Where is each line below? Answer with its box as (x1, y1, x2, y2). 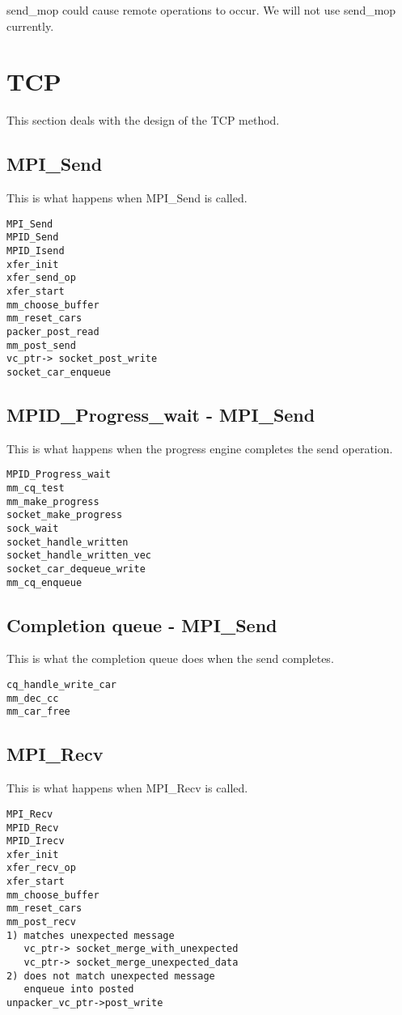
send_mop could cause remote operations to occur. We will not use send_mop (6, 2, 396, 18)
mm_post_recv (6, 916, 76, 928)
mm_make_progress (6, 495, 99, 507)
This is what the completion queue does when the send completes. (6, 650, 334, 667)
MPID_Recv (6, 822, 59, 834)
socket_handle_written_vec (6, 550, 151, 562)
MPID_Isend (6, 245, 65, 257)
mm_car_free (6, 706, 70, 718)
